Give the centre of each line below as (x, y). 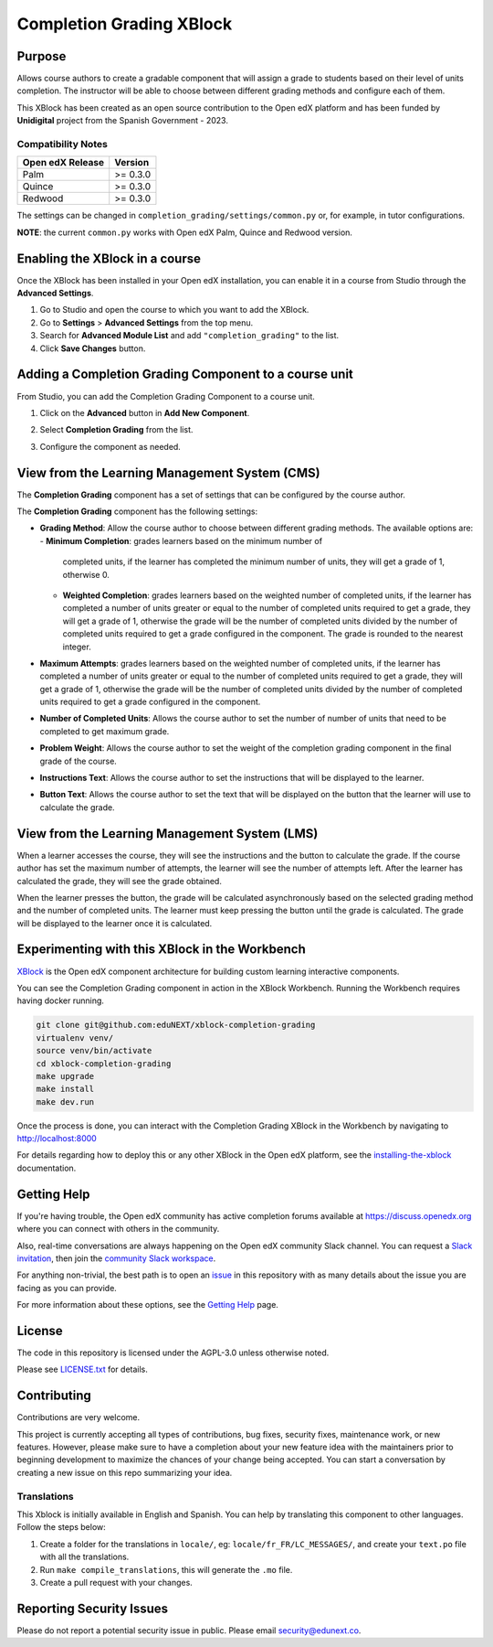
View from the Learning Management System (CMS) (168, 472)
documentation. (47, 1168)
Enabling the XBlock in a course (109, 258)
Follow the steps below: (62, 1527)
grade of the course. (79, 761)
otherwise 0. (86, 574)
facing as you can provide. (67, 1288)
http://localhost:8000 (57, 1139)
